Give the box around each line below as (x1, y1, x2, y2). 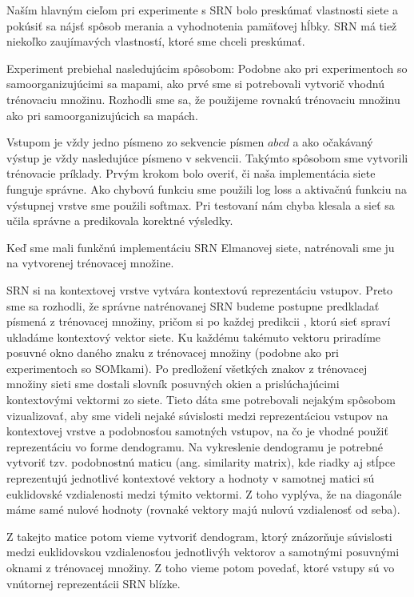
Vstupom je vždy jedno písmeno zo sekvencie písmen (6, 134, 265, 150)
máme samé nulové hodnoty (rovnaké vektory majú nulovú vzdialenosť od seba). (6, 501, 400, 518)
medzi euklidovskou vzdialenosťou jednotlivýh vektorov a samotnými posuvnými (6, 543, 400, 560)
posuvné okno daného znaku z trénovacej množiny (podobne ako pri (6, 344, 339, 361)
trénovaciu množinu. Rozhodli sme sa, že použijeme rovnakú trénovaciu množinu (6, 90, 400, 107)
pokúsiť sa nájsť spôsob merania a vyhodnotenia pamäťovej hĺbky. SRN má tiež (6, 17, 397, 34)
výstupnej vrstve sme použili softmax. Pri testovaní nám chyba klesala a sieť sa (6, 196, 395, 213)
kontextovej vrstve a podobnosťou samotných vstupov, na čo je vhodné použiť (6, 423, 388, 439)
